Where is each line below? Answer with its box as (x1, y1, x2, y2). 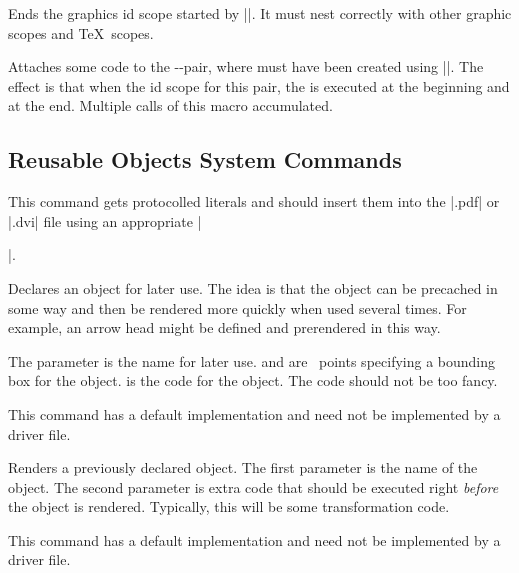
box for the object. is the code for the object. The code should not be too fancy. (8, 370, 498, 391)
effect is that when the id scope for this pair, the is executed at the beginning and (8, 75, 510, 96)
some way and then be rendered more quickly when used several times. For (8, 297, 467, 318)
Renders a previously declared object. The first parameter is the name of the (8, 457, 478, 478)
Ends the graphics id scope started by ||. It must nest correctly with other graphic (8, 3, 512, 23)
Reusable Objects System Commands (8, 144, 402, 175)
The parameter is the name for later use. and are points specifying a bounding (8, 350, 496, 371)
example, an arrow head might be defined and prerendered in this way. (8, 317, 441, 338)
